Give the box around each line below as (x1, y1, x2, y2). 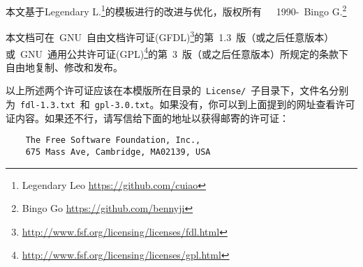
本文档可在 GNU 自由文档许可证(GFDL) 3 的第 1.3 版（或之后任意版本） (6, 28, 334, 44)
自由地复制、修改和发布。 (6, 59, 123, 74)
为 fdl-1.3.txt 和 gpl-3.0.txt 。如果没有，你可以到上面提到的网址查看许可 (6, 97, 355, 111)
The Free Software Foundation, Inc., (25, 135, 201, 146)
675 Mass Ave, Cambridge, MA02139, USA (25, 146, 211, 157)
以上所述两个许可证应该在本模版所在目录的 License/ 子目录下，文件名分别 (6, 83, 349, 98)
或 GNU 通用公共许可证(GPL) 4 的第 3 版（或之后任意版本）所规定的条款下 (6, 44, 348, 61)
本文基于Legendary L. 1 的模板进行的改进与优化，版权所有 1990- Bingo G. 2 (6, 2, 347, 18)
